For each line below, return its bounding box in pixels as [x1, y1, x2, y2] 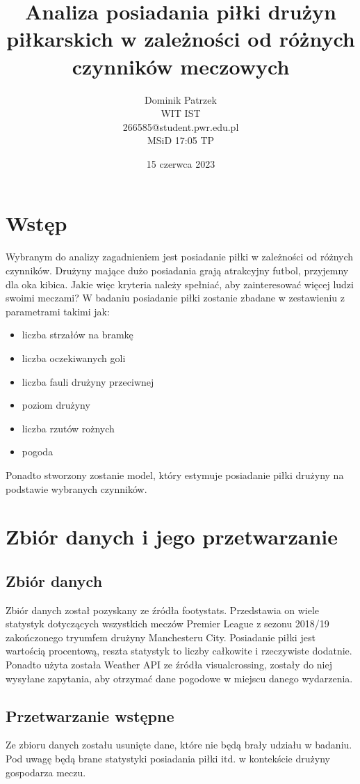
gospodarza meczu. [6, 765, 86, 779]
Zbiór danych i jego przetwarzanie [6, 522, 338, 551]
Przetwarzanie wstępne [6, 705, 174, 726]
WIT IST [161, 106, 201, 120]
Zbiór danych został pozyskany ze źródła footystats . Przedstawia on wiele [6, 602, 320, 617]
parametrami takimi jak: [6, 304, 110, 318]
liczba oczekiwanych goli [22, 350, 126, 365]
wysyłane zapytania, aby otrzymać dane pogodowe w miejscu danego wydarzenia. [6, 671, 353, 685]
